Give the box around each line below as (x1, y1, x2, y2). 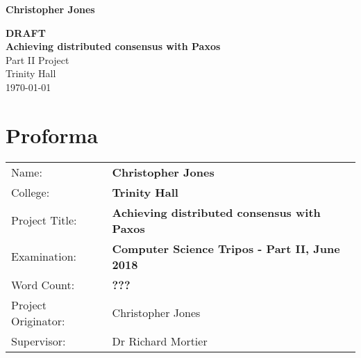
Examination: (11, 248, 77, 265)
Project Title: (11, 212, 77, 229)
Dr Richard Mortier (112, 332, 208, 349)
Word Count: (11, 276, 75, 293)
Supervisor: (11, 332, 66, 349)
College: (11, 184, 50, 200)
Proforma (6, 120, 99, 149)
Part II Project (6, 52, 69, 67)
